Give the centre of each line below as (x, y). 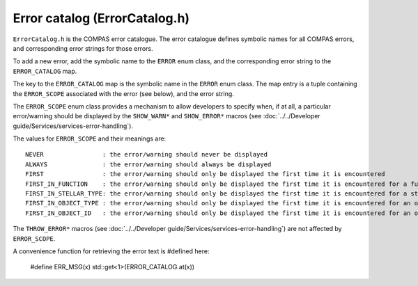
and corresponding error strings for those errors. (83, 48)
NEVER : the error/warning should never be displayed (147, 154)
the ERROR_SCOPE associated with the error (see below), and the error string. (124, 93)
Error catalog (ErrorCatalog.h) (101, 18)
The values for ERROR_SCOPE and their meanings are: (90, 138)
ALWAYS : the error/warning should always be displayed (148, 164)
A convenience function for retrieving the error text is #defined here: (111, 251)
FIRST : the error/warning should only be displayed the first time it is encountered (206, 174)
